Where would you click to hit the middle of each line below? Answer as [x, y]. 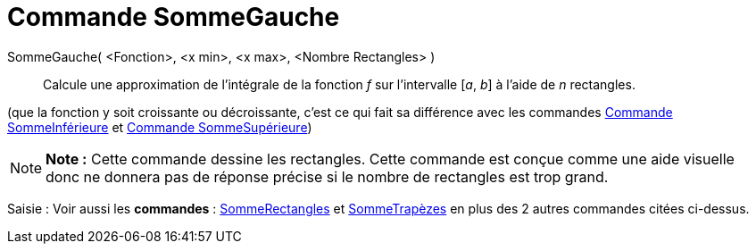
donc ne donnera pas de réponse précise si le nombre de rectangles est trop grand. [327, 176]
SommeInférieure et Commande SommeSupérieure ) [160, 127]
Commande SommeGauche [174, 17]
